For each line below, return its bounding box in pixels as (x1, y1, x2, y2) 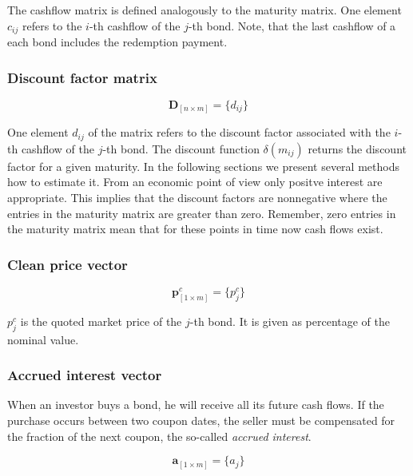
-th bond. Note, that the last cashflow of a (188, 17, 396, 34)
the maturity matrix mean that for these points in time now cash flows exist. (7, 220, 383, 237)
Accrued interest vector (7, 365, 162, 385)
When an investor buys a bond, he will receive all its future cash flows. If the (7, 396, 384, 413)
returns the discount (308, 140, 407, 157)
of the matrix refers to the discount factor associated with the (88, 124, 391, 141)
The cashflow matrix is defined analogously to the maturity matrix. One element (7, 2, 402, 18)
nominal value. (7, 331, 79, 347)
